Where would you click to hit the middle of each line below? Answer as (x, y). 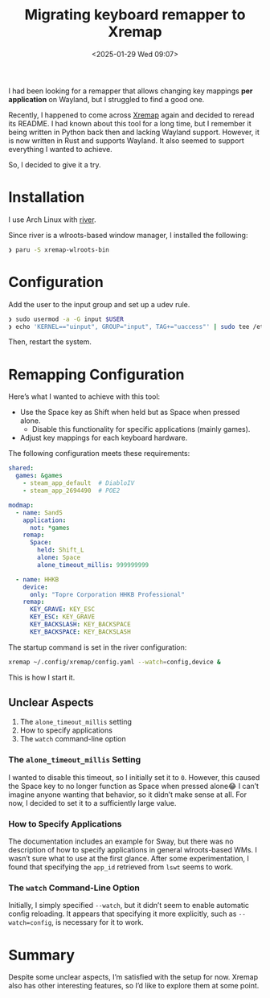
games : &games (39, 476)
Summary (41, 955)
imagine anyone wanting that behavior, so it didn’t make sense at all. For (128, 795)
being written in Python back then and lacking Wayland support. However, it (134, 132)
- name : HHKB (37, 579)
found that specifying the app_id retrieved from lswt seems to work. (121, 867)
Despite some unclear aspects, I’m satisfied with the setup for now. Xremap (133, 977)
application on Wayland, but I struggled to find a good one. (106, 99)
